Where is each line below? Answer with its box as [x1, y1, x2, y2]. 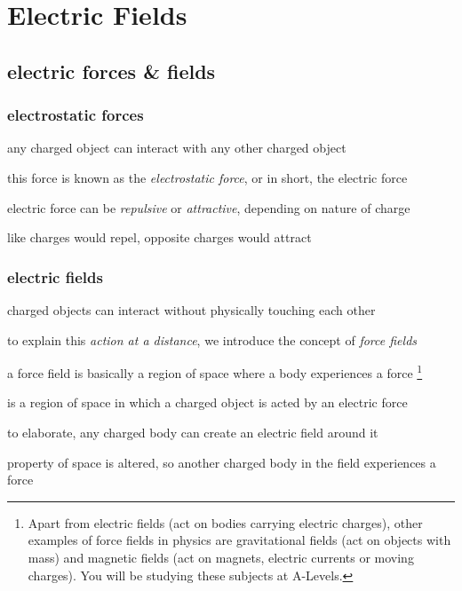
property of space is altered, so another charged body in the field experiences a [7, 453, 436, 471]
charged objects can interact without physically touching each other [7, 300, 376, 319]
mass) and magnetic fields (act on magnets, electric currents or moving [28, 548, 414, 566]
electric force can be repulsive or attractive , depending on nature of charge [7, 198, 410, 217]
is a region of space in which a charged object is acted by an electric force [7, 393, 408, 412]
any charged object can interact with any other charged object [7, 138, 346, 157]
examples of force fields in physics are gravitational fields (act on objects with [28, 531, 451, 549]
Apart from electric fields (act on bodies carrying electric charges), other [28, 513, 423, 532]
